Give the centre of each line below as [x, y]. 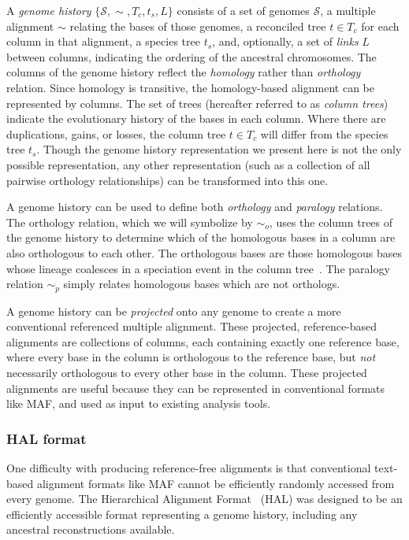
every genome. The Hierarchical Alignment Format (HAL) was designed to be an [204, 499]
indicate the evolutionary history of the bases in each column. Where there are [196, 118]
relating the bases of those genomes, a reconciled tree [198, 26]
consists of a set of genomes [243, 10]
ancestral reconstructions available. [91, 529]
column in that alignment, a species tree [103, 41]
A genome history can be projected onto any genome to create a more [174, 311]
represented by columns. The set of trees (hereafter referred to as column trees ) [197, 103]
